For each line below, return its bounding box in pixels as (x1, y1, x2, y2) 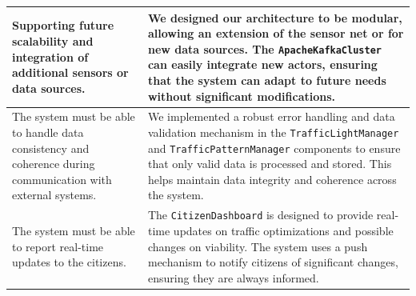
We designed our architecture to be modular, (147, 9, 402, 26)
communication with (12, 170, 112, 187)
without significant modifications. (147, 87, 336, 104)
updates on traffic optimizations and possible (173, 222, 394, 238)
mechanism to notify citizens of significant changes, (147, 254, 398, 270)
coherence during (12, 155, 95, 172)
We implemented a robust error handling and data (147, 108, 395, 125)
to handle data (12, 124, 84, 141)
